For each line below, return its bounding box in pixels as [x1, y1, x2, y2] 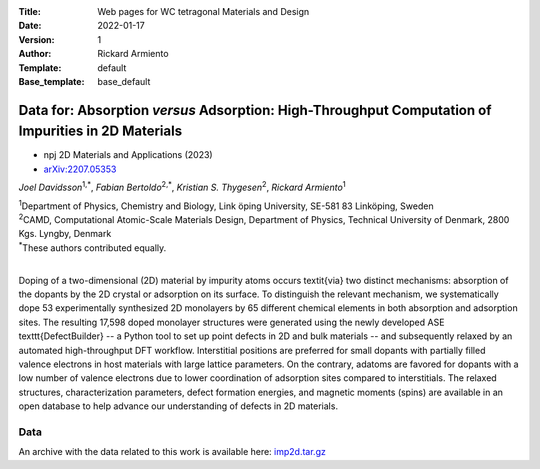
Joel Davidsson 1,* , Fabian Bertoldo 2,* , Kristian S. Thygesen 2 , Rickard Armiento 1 [18, 180, 347, 194]
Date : [18, 20, 42, 32]
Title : [18, 6, 42, 17]
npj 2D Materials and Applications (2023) [43, 149, 214, 161]
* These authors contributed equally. [18, 240, 167, 254]
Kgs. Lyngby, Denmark [18, 228, 112, 240]
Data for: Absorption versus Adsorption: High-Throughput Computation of [18, 101, 492, 119]
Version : [18, 33, 55, 45]
